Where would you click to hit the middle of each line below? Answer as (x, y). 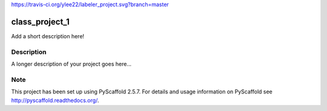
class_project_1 (40, 22)
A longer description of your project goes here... (71, 64)
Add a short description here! (48, 36)
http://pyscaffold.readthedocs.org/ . (55, 100)
